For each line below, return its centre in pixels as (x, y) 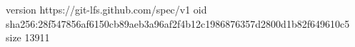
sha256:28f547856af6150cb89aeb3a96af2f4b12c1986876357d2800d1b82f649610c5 (178, 23)
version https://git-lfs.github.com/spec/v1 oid (106, 9)
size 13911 (28, 37)
